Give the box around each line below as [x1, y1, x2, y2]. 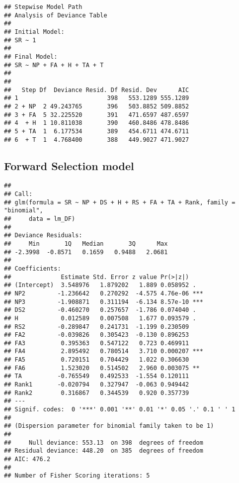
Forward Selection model [4, 158, 134, 173]
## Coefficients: [4, 265, 61, 272]
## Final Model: [4, 53, 58, 60]
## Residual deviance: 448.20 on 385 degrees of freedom [4, 447, 203, 455]
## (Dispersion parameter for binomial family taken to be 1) [4, 422, 214, 430]
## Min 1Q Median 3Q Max [4, 240, 168, 247]
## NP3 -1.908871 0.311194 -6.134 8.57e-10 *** [4, 298, 203, 305]
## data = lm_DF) [4, 215, 76, 222]
